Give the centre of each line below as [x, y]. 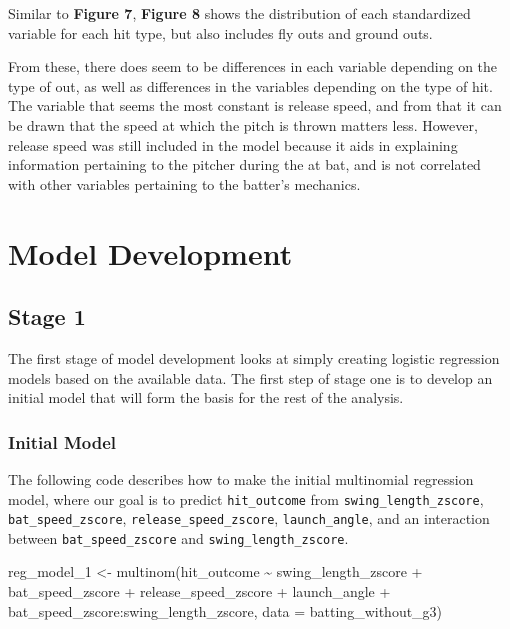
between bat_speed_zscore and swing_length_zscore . [178, 537]
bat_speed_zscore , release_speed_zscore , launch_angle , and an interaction [249, 518]
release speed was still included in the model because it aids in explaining [233, 144]
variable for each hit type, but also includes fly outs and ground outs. [220, 32]
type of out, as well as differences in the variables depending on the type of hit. [250, 85]
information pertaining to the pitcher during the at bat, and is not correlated [244, 164]
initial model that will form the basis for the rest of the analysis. [206, 397]
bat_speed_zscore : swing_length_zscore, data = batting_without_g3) [225, 610]
